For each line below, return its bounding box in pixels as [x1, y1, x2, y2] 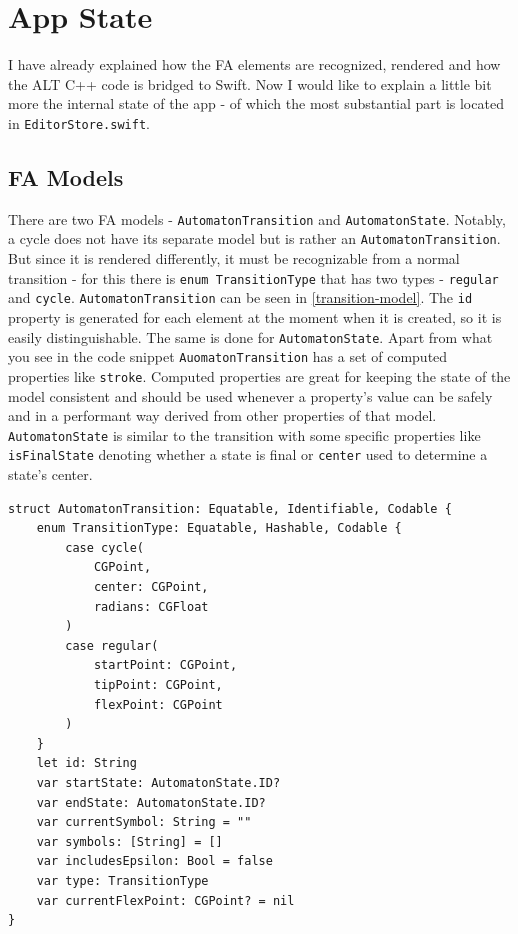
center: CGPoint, [93, 580, 209, 595]
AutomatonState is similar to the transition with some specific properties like [8, 424, 481, 445]
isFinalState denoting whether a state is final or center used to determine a [8, 444, 488, 465]
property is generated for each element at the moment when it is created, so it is [8, 306, 502, 327]
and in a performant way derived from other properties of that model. [8, 405, 437, 426]
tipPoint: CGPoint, [93, 677, 223, 692]
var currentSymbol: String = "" [36, 815, 252, 830]
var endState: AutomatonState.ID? [36, 795, 266, 810]
